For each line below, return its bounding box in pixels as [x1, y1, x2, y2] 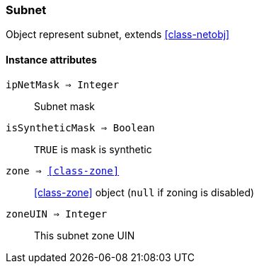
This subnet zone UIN [34, 229, 135, 241]
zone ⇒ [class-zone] [6, 165, 120, 177]
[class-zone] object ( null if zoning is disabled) [34, 186, 255, 198]
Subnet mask [34, 100, 95, 112]
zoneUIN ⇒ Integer [6, 208, 108, 220]
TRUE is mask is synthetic [34, 143, 152, 155]
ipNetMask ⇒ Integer [6, 78, 120, 90]
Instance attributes [6, 53, 97, 66]
